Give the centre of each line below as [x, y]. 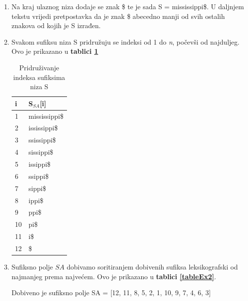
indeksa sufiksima [39, 77]
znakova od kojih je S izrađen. [56, 25]
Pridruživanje [39, 67]
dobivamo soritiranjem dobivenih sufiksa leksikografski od [152, 266]
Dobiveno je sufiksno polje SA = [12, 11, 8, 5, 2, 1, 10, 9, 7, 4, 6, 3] [111, 293]
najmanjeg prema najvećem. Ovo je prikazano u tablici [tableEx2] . [114, 276]
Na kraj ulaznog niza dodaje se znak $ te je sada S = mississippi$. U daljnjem [128, 6]
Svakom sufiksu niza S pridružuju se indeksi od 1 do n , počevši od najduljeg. [125, 41]
